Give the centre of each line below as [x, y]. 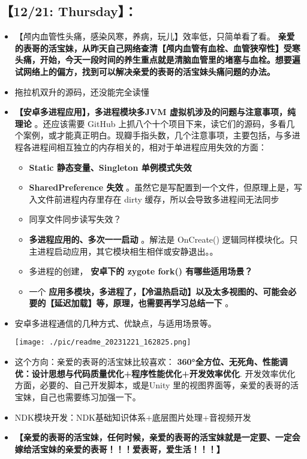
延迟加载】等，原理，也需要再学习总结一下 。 [144, 303]
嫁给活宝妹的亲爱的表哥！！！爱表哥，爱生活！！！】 [120, 449]
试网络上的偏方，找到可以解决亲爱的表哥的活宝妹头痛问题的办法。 [145, 71]
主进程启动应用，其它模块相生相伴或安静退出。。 [124, 251]
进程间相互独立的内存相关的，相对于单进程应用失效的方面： [149, 147]
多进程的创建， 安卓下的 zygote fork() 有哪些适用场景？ [141, 271]
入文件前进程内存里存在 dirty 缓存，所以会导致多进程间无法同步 [154, 199]
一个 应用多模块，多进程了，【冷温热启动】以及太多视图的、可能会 [159, 291]
